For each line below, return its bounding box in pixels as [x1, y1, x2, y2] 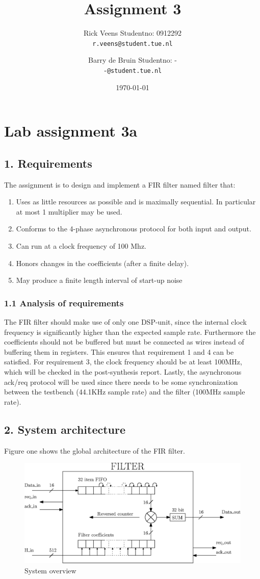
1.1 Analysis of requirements [4, 296, 124, 309]
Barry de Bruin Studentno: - [88, 55, 177, 65]
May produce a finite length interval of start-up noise [16, 275, 183, 285]
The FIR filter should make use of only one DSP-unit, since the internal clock [4, 316, 247, 327]
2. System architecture [4, 421, 126, 437]
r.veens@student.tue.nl [92, 40, 173, 47]
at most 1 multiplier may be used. [16, 206, 122, 217]
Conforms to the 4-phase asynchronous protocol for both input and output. [16, 223, 251, 234]
